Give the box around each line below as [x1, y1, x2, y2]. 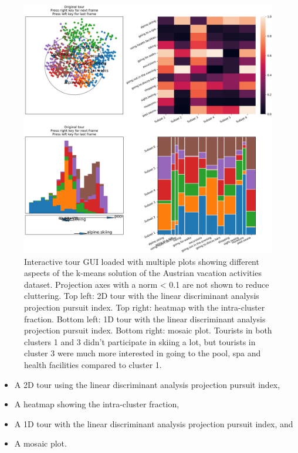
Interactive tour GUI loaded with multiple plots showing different [24, 255, 259, 267]
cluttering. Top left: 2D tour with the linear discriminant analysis [24, 289, 259, 302]
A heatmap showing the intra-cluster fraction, [14, 398, 180, 410]
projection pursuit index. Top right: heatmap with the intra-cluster [24, 301, 265, 313]
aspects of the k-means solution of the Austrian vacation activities [24, 267, 262, 279]
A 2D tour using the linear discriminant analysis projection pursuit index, [14, 378, 280, 390]
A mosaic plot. [14, 437, 67, 449]
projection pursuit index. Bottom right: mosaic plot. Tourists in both [24, 324, 272, 336]
